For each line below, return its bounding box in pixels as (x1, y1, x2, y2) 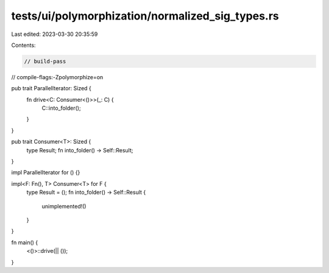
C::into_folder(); (41, 104, 82, 112)
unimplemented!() (41, 202, 87, 210)
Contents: (11, 41, 36, 49)
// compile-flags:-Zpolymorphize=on (11, 73, 104, 80)
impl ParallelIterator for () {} (11, 169, 80, 176)
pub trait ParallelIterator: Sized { (11, 85, 91, 92)
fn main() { (11, 238, 38, 246)
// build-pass (24, 58, 66, 65)
